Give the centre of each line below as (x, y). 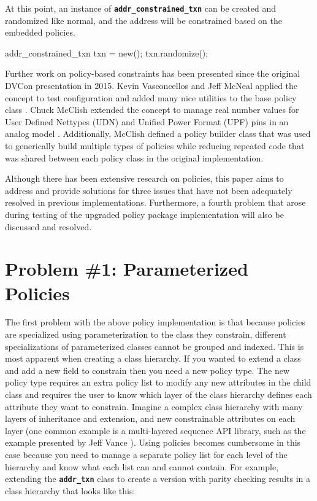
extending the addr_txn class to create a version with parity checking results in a (158, 479)
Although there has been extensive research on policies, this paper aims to (144, 178)
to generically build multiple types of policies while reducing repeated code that (155, 146)
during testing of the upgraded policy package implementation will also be (144, 214)
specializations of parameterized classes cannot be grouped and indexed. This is (155, 346)
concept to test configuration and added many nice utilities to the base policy (151, 97)
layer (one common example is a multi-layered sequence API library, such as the (155, 430)
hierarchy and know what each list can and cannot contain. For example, (142, 466)
